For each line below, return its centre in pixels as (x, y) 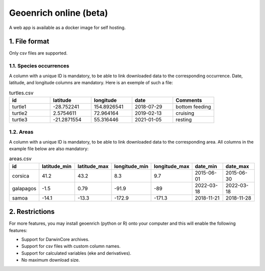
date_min (206, 166)
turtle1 (19, 107)
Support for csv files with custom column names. (71, 246)
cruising (185, 113)
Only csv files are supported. (38, 53)
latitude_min (57, 166)
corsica (21, 176)
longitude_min (131, 166)
